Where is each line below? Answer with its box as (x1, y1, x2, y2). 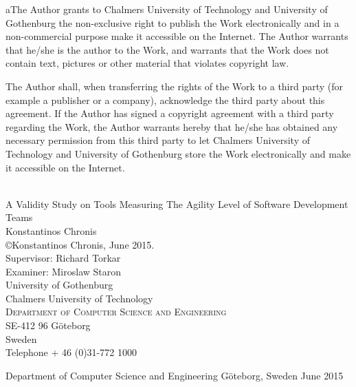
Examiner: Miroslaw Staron (5, 264, 122, 278)
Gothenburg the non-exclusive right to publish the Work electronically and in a (5, 15, 340, 30)
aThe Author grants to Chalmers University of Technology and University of (5, 2, 328, 16)
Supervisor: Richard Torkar (5, 251, 121, 265)
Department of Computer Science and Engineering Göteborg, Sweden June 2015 (5, 368, 344, 382)
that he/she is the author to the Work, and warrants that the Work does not (5, 42, 329, 56)
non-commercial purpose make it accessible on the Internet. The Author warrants (5, 29, 348, 43)
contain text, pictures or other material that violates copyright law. (5, 56, 289, 70)
